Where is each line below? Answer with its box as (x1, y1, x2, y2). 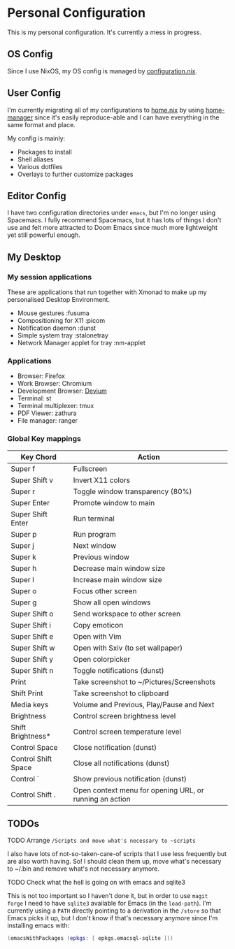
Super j (10, 540, 35, 550)
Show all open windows (73, 597, 151, 607)
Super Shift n (10, 665, 54, 675)
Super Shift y (10, 654, 54, 664)
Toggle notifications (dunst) (73, 665, 164, 675)
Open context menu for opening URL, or (73, 785, 204, 795)
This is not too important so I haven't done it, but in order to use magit (7, 892, 208, 900)
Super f (10, 463, 36, 473)
